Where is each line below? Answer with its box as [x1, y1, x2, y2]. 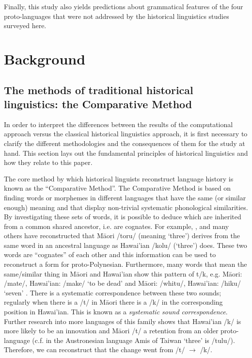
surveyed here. [4, 20, 47, 31]
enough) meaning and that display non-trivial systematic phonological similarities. [4, 202, 248, 212]
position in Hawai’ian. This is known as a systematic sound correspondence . [4, 307, 228, 317]
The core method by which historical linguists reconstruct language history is [4, 173, 234, 183]
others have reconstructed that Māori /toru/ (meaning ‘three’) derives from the [4, 230, 240, 241]
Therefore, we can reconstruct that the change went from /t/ [4, 344, 185, 355]
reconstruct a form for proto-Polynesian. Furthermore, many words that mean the [4, 259, 247, 269]
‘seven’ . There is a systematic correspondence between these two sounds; [4, 287, 221, 297]
